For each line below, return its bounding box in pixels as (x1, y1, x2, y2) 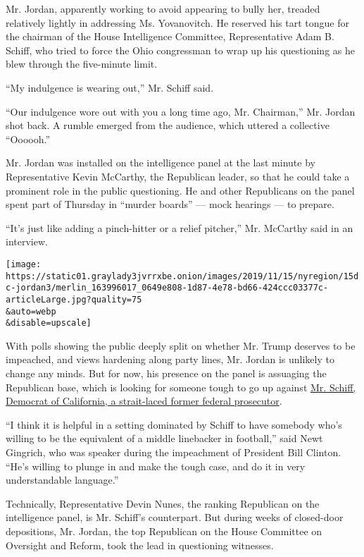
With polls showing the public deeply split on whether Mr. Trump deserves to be (6, 338, 356, 353)
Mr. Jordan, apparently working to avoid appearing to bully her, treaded (6, 1, 320, 16)
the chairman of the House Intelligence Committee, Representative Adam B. (6, 29, 334, 44)
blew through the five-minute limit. (6, 56, 158, 71)
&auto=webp (6, 306, 56, 317)
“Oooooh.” (6, 131, 51, 146)
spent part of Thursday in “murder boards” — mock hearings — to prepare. (6, 197, 334, 212)
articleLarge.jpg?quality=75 (6, 294, 142, 305)
